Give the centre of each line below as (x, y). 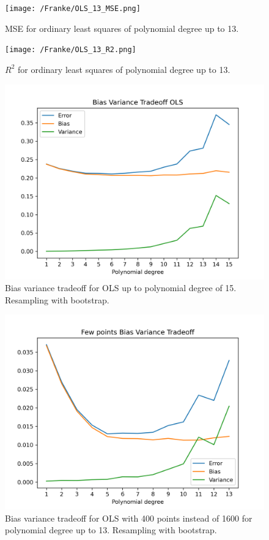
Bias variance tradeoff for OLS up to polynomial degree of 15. (121, 288)
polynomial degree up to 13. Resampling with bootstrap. (111, 530)
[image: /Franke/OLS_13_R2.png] (71, 50)
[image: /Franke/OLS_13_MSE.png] (73, 9)
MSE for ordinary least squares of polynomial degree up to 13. (122, 28)
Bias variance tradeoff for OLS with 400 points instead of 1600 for (129, 518)
